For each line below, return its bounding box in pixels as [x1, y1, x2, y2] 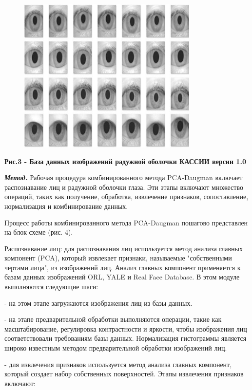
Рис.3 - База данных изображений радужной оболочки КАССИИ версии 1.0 [4, 156, 246, 166]
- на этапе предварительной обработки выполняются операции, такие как [4, 314, 222, 324]
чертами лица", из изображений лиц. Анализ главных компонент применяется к [4, 262, 241, 272]
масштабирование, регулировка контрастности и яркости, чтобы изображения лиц [4, 323, 247, 334]
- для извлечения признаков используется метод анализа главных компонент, [4, 359, 232, 369]
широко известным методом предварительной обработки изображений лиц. [4, 343, 227, 353]
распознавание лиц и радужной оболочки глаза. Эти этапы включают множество [4, 182, 243, 192]
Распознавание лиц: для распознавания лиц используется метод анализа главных [4, 243, 243, 253]
